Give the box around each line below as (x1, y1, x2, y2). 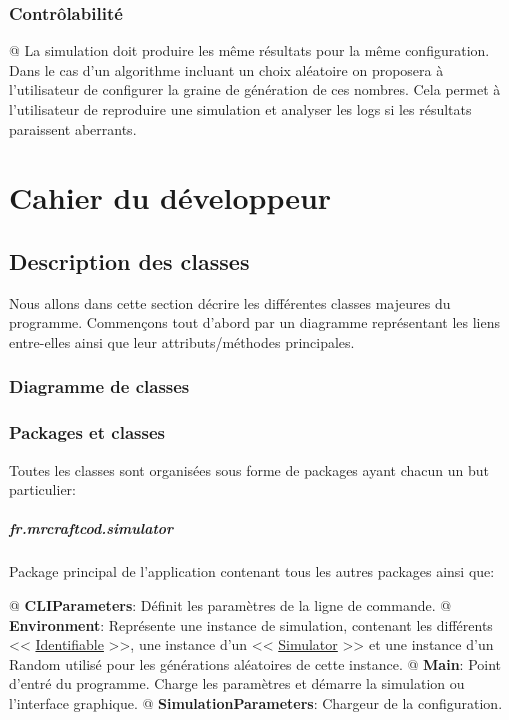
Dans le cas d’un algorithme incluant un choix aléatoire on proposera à (9, 59, 444, 80)
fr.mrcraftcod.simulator (9, 518, 174, 539)
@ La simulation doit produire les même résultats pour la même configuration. (9, 40, 490, 61)
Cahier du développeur (9, 177, 332, 218)
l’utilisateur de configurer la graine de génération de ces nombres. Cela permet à (9, 79, 501, 100)
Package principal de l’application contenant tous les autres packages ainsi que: (9, 561, 495, 582)
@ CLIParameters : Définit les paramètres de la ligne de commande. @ (9, 594, 452, 615)
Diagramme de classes (9, 374, 190, 399)
